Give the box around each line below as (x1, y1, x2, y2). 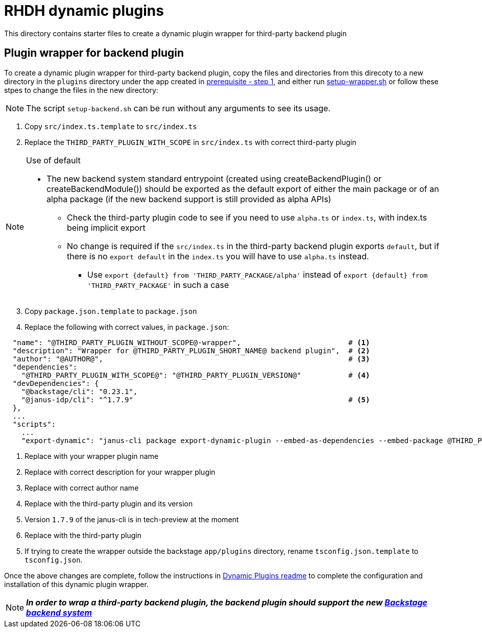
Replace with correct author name (25, 483, 139, 492)
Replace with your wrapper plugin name (25, 451, 159, 460)
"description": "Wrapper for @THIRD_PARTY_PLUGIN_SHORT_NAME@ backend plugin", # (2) (12, 346, 370, 355)
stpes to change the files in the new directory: (4, 85, 158, 94)
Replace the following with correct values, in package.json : (25, 322, 229, 331)
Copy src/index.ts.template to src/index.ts (25, 121, 197, 131)
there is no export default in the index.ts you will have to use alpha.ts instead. (67, 251, 369, 261)
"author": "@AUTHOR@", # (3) (12, 354, 370, 363)
